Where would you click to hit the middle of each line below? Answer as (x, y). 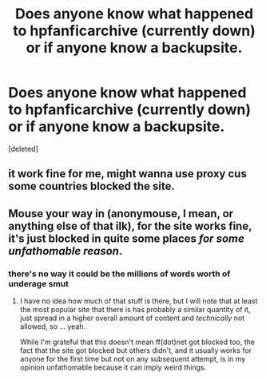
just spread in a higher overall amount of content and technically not (132, 318)
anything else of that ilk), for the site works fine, (130, 226)
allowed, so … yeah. (53, 327)
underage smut (39, 283)
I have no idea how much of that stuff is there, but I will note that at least (139, 301)
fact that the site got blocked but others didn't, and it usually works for (136, 350)
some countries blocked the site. (92, 186)
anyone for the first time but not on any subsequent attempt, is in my (133, 359)
